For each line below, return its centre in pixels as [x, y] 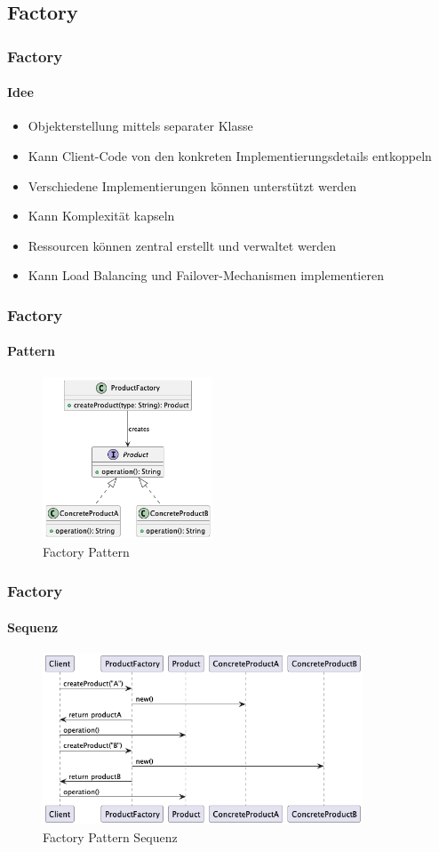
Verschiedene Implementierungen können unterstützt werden [192, 185]
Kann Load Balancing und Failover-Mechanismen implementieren [206, 275]
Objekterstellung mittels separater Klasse [140, 126]
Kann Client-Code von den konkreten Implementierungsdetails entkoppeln [230, 156]
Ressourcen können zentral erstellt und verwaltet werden [182, 245]
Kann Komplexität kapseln [101, 216]
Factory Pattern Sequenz [110, 836]
